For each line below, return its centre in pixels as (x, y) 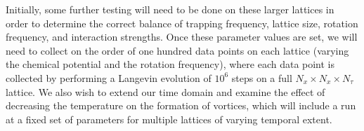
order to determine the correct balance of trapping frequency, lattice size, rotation (182, 23)
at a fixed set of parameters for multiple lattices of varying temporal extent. (169, 119)
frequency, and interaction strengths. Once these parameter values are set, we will (182, 37)
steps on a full (262, 77)
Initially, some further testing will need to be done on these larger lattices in (170, 9)
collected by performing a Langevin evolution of (109, 77)
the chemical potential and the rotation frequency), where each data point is (170, 64)
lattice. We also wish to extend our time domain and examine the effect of (165, 91)
